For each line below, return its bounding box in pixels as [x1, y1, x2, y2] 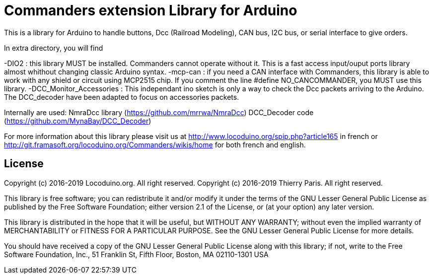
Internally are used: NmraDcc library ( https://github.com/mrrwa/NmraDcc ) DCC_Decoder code [4, 108, 314, 117]
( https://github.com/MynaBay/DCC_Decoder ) [4, 116, 151, 125]
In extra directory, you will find [4, 43, 103, 52]
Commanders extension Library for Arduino [4, 2, 297, 19]
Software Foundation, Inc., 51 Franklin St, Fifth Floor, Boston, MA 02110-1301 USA [4, 250, 269, 259]
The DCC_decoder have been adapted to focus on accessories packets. [4, 92, 239, 101]
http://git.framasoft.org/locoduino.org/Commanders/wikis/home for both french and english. [4, 140, 306, 149]
